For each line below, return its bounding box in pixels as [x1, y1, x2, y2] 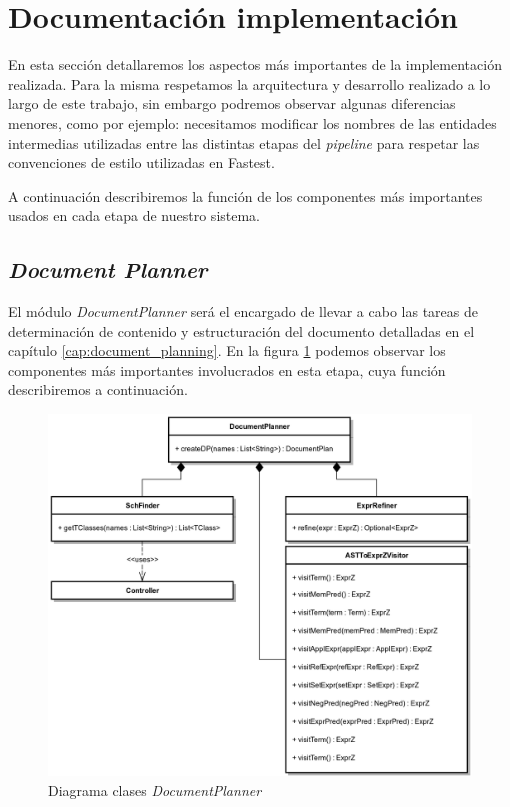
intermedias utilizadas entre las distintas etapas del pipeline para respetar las [8, 132, 480, 153]
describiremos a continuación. [8, 379, 188, 400]
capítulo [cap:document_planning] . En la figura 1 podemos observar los [8, 340, 446, 361]
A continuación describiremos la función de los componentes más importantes [8, 185, 483, 206]
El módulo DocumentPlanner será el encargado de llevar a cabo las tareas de [8, 301, 478, 322]
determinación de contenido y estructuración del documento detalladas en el [8, 320, 475, 341]
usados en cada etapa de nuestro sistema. [8, 205, 260, 226]
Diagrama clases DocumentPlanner [48, 779, 262, 800]
